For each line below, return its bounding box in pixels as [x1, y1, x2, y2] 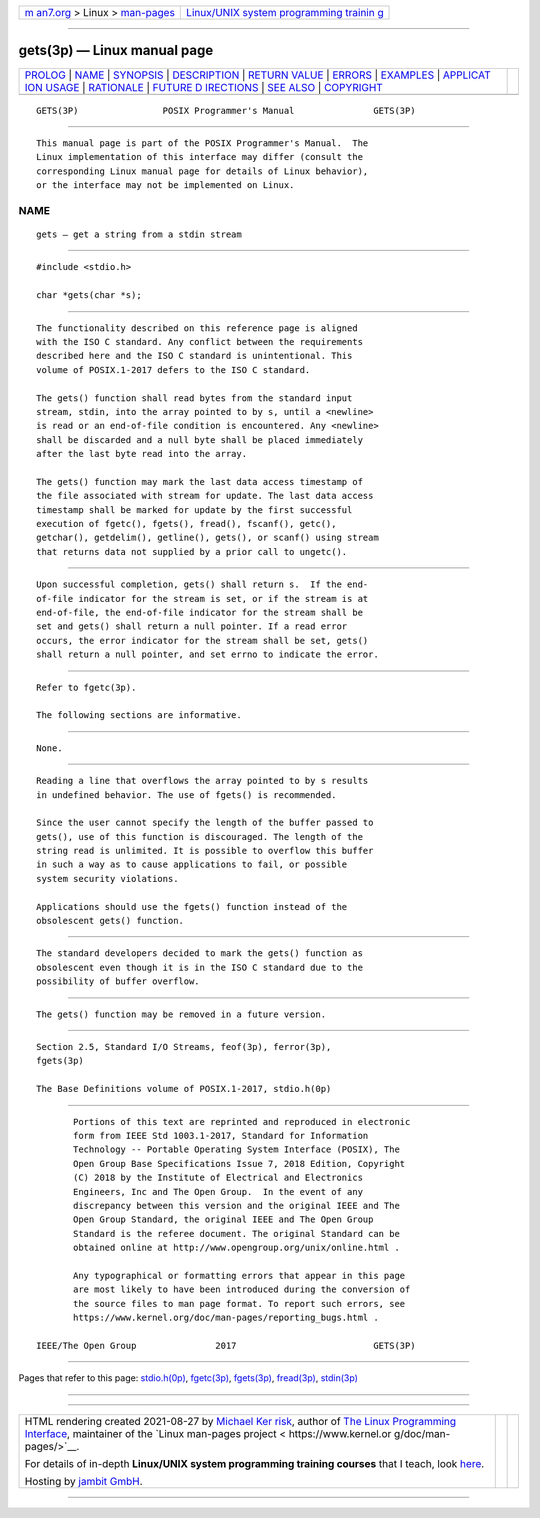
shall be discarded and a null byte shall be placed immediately [36, 434, 364, 445]
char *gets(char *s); [36, 290, 142, 301]
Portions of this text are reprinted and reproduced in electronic [73, 1116, 411, 1127]
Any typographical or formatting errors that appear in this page [73, 1270, 406, 1281]
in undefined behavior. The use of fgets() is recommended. [36, 789, 337, 800]
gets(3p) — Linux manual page [18, 42, 214, 59]
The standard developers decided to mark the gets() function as [36, 948, 364, 959]
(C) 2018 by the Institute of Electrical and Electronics [73, 1172, 364, 1184]
